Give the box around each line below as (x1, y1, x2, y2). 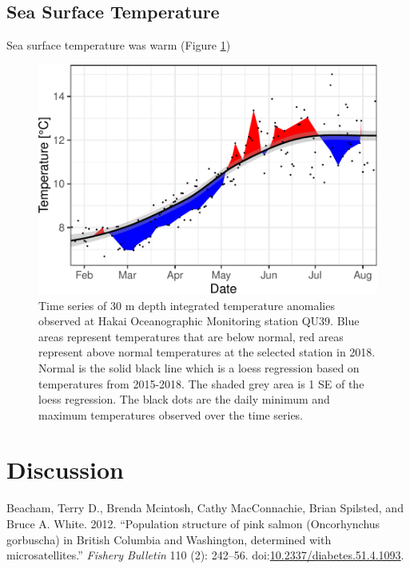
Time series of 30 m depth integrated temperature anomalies (38, 296, 335, 313)
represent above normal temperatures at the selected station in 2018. (38, 344, 376, 360)
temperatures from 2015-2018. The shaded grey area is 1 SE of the (38, 375, 364, 392)
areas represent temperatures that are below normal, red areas (38, 328, 344, 344)
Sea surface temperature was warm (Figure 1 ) (6, 37, 231, 54)
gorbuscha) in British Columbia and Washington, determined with (6, 531, 332, 547)
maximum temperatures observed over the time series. (38, 406, 304, 423)
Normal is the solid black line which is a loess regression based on (38, 359, 360, 376)
